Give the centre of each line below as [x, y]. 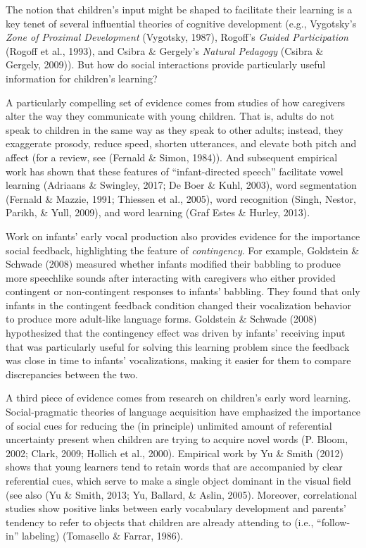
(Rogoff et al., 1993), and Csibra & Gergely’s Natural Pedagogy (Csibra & [165, 50]
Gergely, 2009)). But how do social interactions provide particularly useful [166, 64]
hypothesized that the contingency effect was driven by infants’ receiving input [176, 333]
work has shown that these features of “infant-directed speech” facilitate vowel [175, 171]
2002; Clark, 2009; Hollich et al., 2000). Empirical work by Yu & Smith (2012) [175, 453]
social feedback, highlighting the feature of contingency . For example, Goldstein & [183, 250]
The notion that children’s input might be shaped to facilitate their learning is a [179, 9]
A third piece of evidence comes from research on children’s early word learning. [178, 398]
